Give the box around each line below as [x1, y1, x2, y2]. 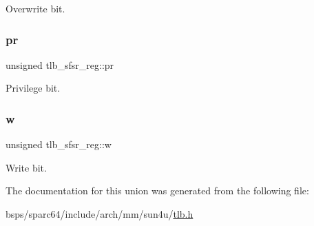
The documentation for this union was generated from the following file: [6, 183, 309, 198]
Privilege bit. [6, 81, 61, 95]
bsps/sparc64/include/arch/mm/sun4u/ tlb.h [6, 207, 193, 220]
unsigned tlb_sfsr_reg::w [6, 137, 112, 152]
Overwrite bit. [6, 1, 65, 15]
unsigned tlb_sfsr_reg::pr [6, 57, 114, 72]
